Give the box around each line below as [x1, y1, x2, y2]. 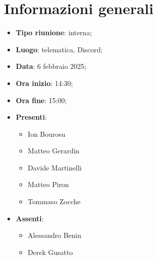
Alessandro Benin [27, 230, 81, 240]
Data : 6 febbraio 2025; [15, 61, 86, 71]
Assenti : [15, 213, 44, 223]
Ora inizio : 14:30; [15, 77, 73, 88]
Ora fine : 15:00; [15, 95, 67, 105]
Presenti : [15, 112, 47, 122]
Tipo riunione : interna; [15, 27, 92, 38]
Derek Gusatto [27, 246, 73, 257]
